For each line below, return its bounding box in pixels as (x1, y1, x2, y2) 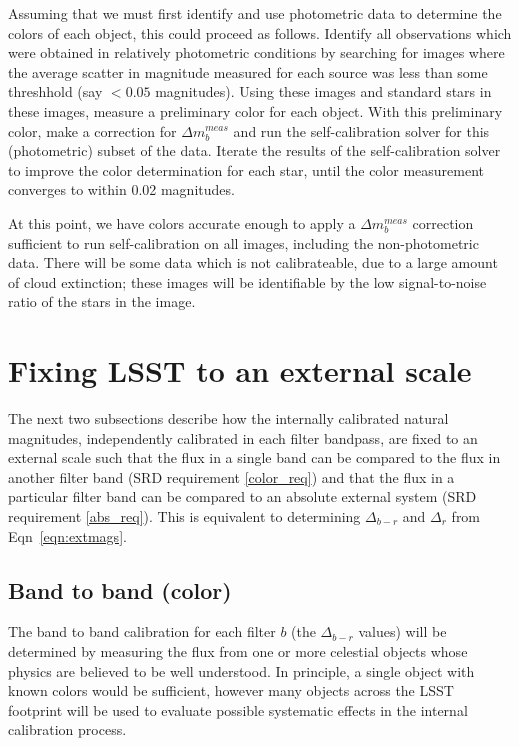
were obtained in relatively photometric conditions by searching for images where (8, 42, 505, 63)
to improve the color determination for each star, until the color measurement (8, 159, 485, 180)
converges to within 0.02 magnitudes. (8, 179, 235, 200)
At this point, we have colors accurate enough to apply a (8, 212, 356, 233)
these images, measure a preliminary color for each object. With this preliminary (8, 100, 503, 121)
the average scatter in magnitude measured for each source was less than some (8, 61, 488, 82)
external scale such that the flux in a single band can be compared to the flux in (8, 447, 501, 468)
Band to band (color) (8, 574, 232, 605)
